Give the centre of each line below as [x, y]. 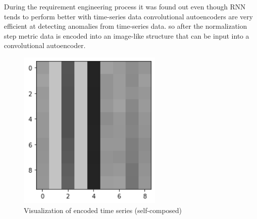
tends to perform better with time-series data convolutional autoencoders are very [128, 16]
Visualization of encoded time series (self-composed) [103, 210]
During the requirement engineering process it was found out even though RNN [125, 6]
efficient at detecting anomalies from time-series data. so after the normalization [126, 26]
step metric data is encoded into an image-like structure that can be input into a [127, 35]
